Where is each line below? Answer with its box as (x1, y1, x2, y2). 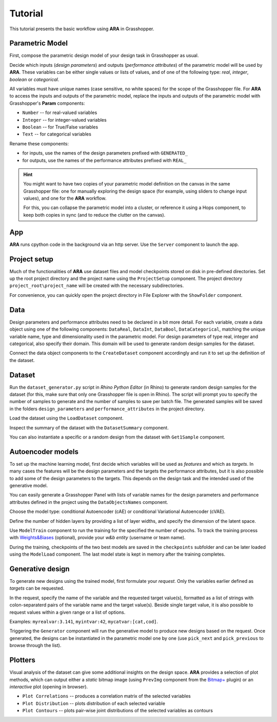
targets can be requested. (9, 585, 65, 592)
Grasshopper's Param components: (9, 100, 85, 106)
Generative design (9, 564, 70, 573)
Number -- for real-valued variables (22, 109, 97, 116)
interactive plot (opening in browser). (9, 683, 88, 690)
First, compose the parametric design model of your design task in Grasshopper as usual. (9, 52, 199, 59)
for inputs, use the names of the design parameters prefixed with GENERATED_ (22, 150, 188, 156)
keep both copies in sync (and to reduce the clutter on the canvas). (23, 212, 166, 218)
